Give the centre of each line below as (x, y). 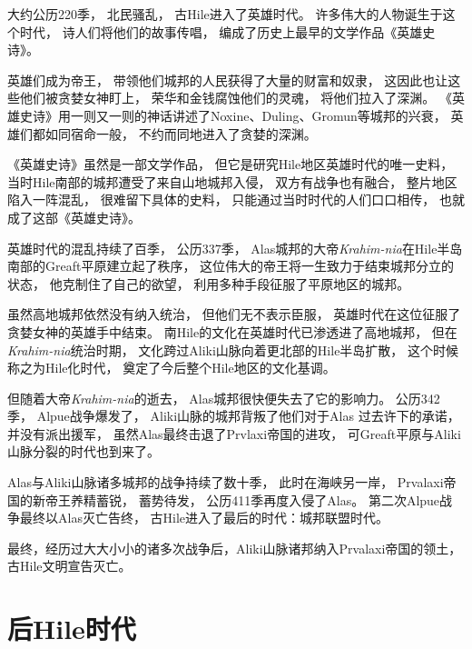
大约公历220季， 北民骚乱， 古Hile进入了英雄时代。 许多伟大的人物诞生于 (225, 14)
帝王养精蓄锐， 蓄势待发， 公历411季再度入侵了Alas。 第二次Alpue (242, 499)
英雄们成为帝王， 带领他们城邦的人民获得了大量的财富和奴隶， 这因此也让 (228, 80)
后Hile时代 (72, 629)
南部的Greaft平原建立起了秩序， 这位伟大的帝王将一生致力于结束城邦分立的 (231, 266)
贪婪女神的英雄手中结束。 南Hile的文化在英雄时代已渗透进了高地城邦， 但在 (232, 331)
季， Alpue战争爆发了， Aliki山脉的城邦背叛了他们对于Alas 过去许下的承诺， (234, 416)
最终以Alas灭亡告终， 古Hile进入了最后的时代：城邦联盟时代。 (204, 518)
